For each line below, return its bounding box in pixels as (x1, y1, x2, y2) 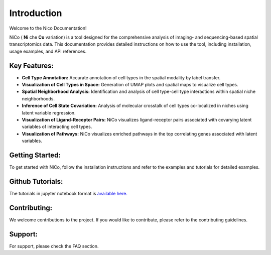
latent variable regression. (22, 109, 76, 115)
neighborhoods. (22, 95, 55, 101)
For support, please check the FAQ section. (9, 243, 99, 249)
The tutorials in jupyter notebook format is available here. (9, 190, 127, 196)
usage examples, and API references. (9, 48, 87, 54)
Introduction (9, 8, 62, 19)
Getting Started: (9, 151, 61, 159)
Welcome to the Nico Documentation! (9, 25, 87, 31)
